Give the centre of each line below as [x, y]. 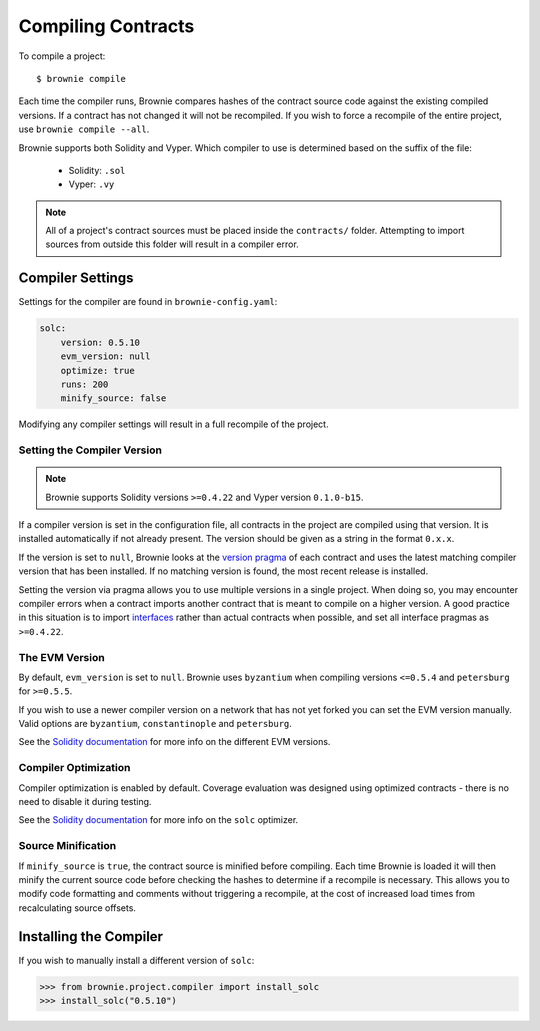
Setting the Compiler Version [90, 450]
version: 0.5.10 [100, 342]
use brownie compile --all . [84, 129]
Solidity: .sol [97, 170]
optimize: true [97, 370]
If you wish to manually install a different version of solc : [136, 960]
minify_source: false [113, 398]
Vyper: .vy [91, 184]
